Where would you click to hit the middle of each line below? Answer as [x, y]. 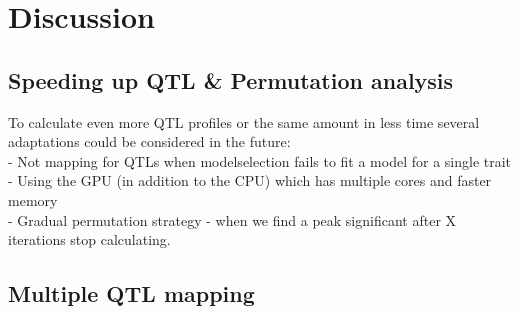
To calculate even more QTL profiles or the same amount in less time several [244, 121]
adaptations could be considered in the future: [149, 141]
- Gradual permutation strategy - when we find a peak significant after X [232, 219]
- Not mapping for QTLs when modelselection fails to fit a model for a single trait [260, 160]
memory [33, 199]
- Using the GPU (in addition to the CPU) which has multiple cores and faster [250, 180]
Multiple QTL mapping [131, 293]
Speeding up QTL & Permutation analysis [231, 79]
